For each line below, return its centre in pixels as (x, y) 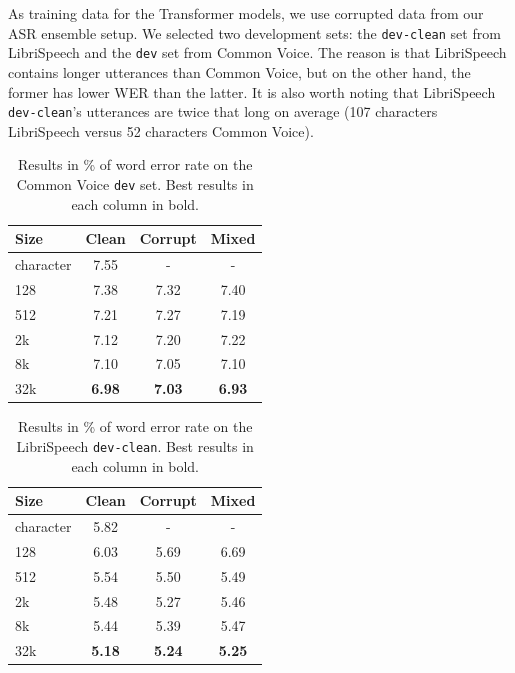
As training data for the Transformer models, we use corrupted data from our (246, 13)
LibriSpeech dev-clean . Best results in (135, 445)
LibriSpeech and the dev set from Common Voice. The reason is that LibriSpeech (257, 52)
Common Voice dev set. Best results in (135, 183)
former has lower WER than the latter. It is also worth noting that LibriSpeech (252, 91)
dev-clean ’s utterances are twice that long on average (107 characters (223, 111)
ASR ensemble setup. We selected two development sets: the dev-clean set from (254, 32)
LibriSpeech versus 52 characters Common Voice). (161, 130)
